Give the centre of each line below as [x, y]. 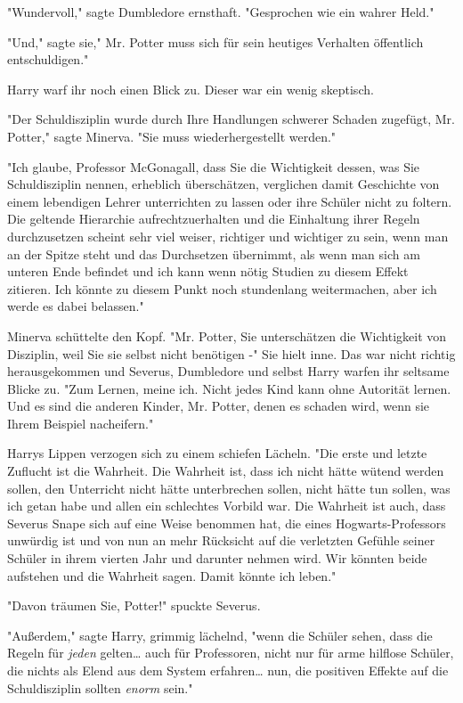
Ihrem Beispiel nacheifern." [81, 423]
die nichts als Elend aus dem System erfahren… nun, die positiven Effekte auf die [228, 670]
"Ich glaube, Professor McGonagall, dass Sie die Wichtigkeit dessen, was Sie [214, 166]
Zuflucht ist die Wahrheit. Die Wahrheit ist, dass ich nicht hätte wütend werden [226, 471]
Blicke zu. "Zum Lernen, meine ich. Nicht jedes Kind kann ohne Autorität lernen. [229, 388]
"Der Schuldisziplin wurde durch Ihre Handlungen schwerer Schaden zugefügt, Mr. [231, 119]
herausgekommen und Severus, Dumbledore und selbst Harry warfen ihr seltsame [228, 371]
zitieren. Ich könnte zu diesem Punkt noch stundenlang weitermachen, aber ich [222, 288]
